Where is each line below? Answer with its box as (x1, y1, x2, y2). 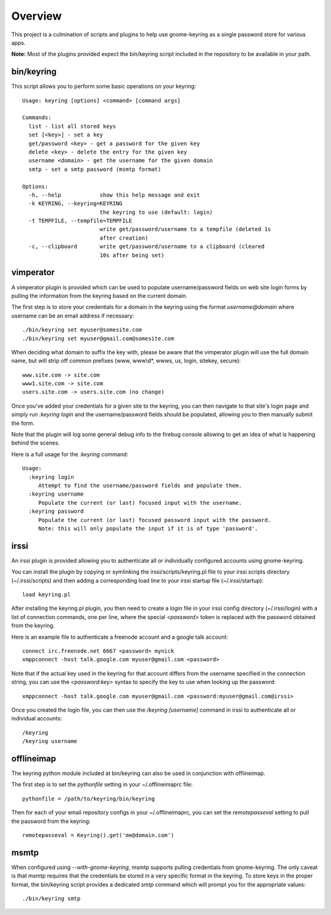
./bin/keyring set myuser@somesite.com (22, 326, 142, 333)
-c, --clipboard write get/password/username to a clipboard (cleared (28, 243, 265, 250)
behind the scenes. (11, 439, 60, 446)
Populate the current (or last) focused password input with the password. (38, 516, 272, 523)
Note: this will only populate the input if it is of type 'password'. (38, 525, 259, 532)
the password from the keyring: (11, 817, 91, 825)
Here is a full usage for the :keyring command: (11, 450, 129, 457)
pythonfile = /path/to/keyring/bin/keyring (22, 795, 155, 802)
